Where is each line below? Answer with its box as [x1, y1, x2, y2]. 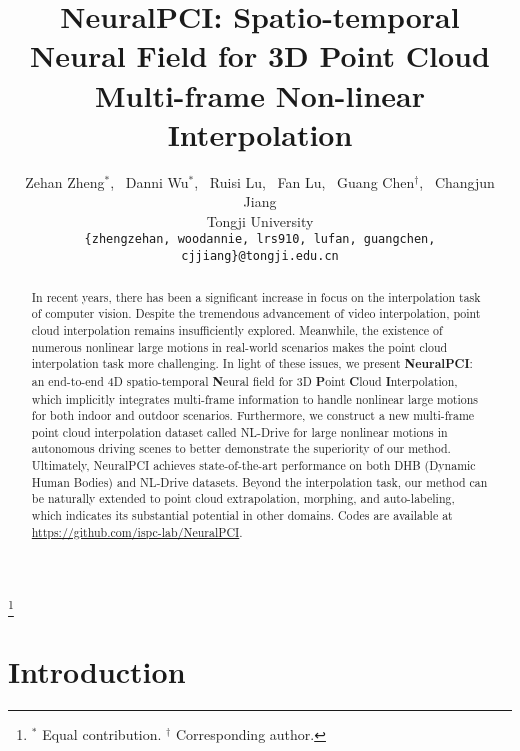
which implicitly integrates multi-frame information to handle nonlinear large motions [31, 390, 479, 407]
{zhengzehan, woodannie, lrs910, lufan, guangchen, [84, 232, 436, 247]
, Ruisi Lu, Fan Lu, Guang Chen [194, 171, 415, 192]
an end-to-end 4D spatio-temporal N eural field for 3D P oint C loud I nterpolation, [31, 372, 458, 390]
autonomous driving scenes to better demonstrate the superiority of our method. [31, 440, 451, 457]
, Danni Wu [110, 171, 189, 192]
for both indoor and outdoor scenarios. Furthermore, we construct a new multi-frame [31, 407, 475, 424]
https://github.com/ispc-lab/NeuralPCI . [31, 523, 243, 540]
